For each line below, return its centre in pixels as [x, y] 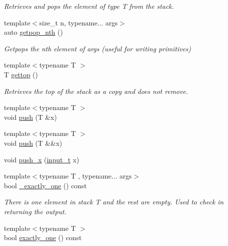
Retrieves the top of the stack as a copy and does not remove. [96, 91]
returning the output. [35, 211]
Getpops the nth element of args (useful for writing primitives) [98, 48]
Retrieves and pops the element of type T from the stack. [89, 6]
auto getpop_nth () [34, 32]
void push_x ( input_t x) [42, 159]
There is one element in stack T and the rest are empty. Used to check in [114, 202]
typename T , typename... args [86, 176]
